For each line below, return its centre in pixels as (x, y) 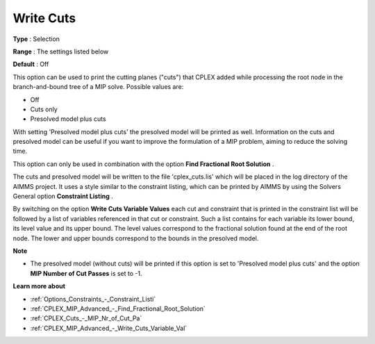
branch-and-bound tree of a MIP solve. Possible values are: (98, 87)
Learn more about (39, 286)
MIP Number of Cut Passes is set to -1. (86, 273)
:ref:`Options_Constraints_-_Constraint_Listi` (93, 299)
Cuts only (44, 109)
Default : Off (31, 64)
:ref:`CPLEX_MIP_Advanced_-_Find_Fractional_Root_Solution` (118, 309)
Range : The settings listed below (61, 51)
